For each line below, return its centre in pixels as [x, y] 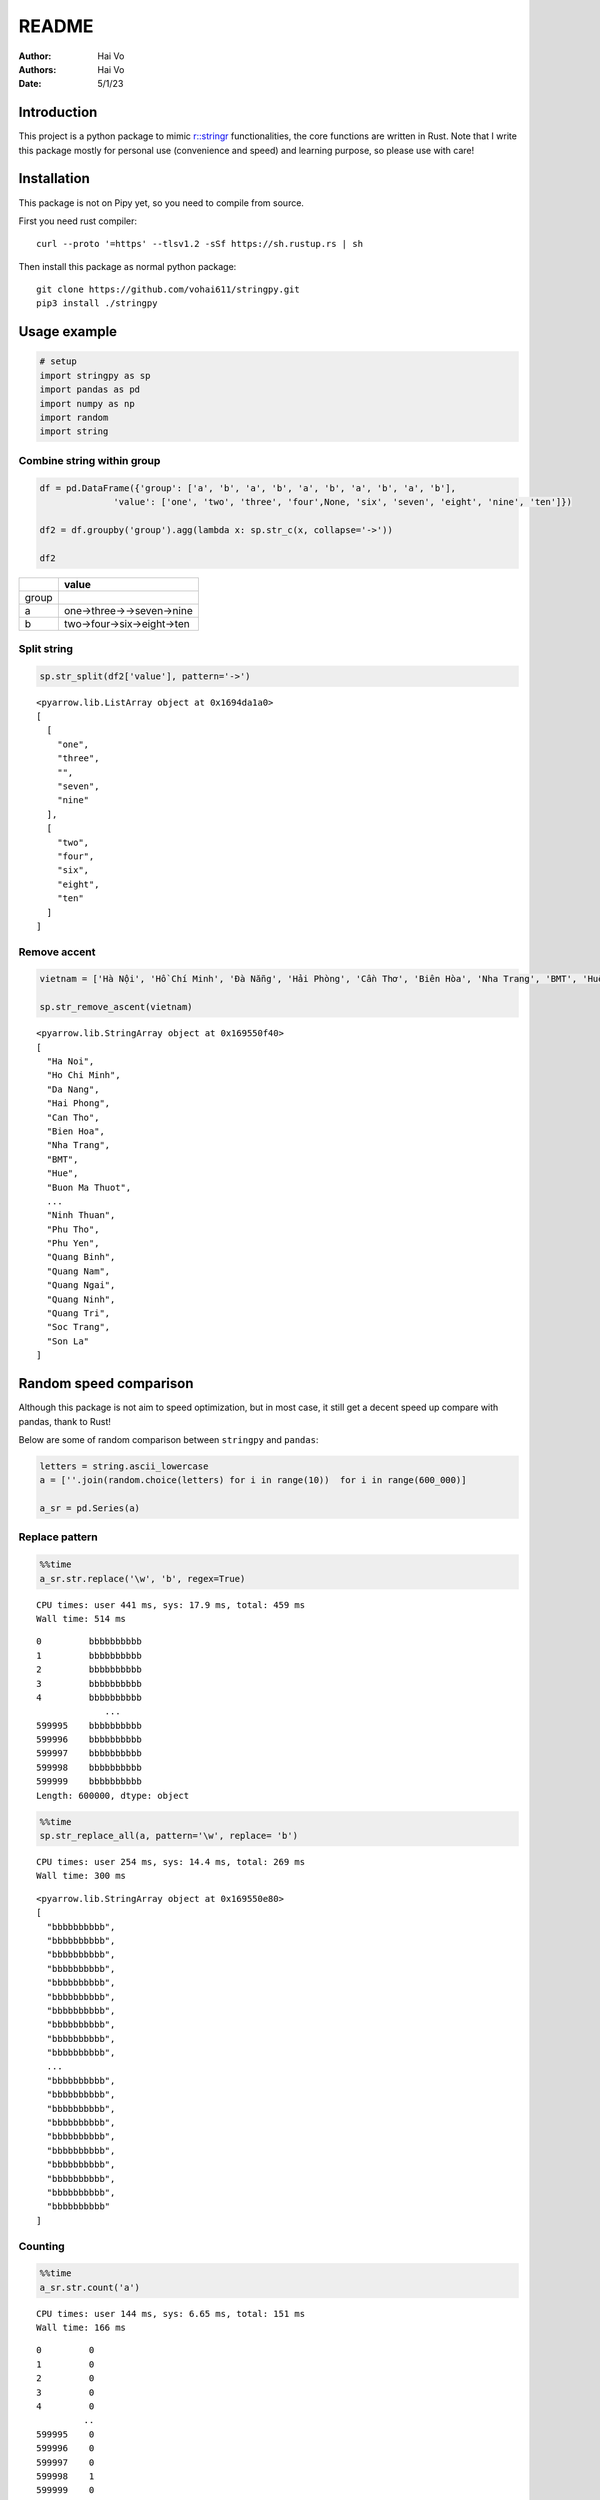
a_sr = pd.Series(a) [89, 1508]
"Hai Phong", [78, 1103]
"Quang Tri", [78, 1313]
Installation [54, 178]
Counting [41, 2246]
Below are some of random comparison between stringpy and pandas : [168, 1439]
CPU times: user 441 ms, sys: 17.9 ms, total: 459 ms [170, 1604]
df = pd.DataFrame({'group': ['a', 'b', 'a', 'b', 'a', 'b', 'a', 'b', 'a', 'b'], [248, 488]
